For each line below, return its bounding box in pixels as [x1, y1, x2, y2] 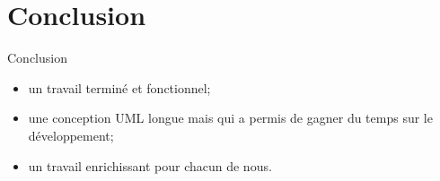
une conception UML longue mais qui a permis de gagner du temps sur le [28, 108, 433, 127]
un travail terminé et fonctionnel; [28, 78, 211, 97]
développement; [28, 125, 114, 144]
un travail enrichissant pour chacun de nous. [28, 156, 272, 175]
